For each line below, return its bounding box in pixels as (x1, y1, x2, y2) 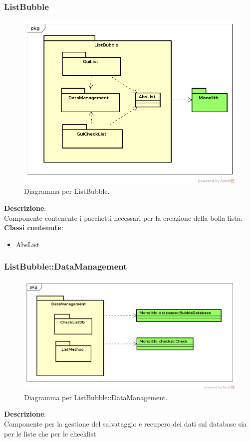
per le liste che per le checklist (4, 428, 96, 439)
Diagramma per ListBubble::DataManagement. (24, 392, 168, 402)
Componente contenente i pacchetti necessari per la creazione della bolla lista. (4, 212, 243, 223)
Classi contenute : (4, 222, 63, 233)
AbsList (15, 239, 40, 249)
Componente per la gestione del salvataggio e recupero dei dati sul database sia (4, 419, 247, 429)
